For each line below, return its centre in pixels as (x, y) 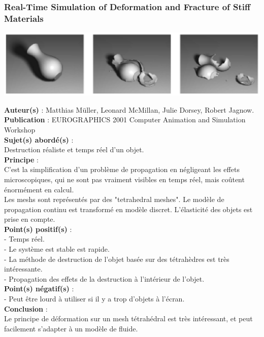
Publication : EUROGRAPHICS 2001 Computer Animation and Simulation (125, 120)
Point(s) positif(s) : (38, 229)
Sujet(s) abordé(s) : (39, 139)
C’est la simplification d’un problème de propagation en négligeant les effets (122, 169)
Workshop (20, 129)
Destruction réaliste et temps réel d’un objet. (74, 149)
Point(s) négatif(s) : (39, 289)
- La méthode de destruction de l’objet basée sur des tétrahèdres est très (117, 259)
